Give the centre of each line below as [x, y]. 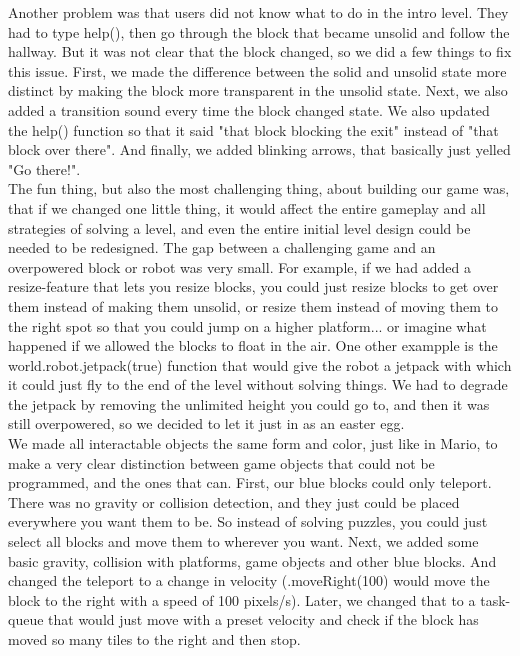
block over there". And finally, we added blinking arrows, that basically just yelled [259, 149]
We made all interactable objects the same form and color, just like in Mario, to [253, 443]
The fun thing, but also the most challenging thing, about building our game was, [259, 188]
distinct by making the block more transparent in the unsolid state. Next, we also [258, 90]
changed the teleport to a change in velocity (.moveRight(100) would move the [249, 580]
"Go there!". [44, 168]
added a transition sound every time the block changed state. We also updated [249, 109]
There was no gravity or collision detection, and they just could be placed [234, 501]
